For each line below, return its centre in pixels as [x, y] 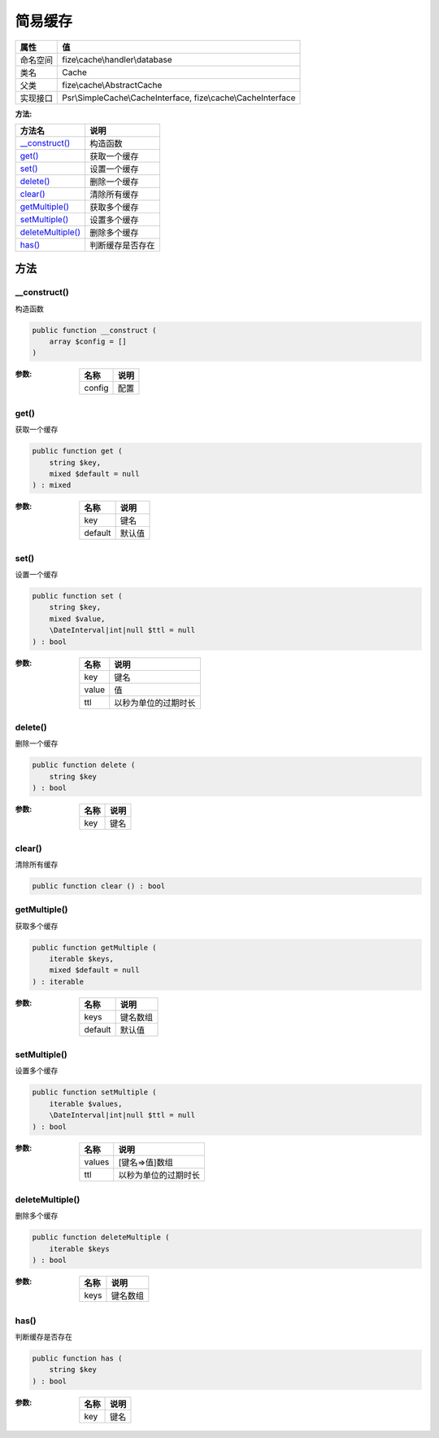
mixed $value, [77, 618]
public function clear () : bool [99, 886]
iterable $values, [86, 1104]
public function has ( [77, 1358]
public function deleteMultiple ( [101, 1237]
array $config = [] [88, 342]
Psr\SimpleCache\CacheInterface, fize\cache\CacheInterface [179, 98]
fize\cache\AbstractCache [112, 85]
